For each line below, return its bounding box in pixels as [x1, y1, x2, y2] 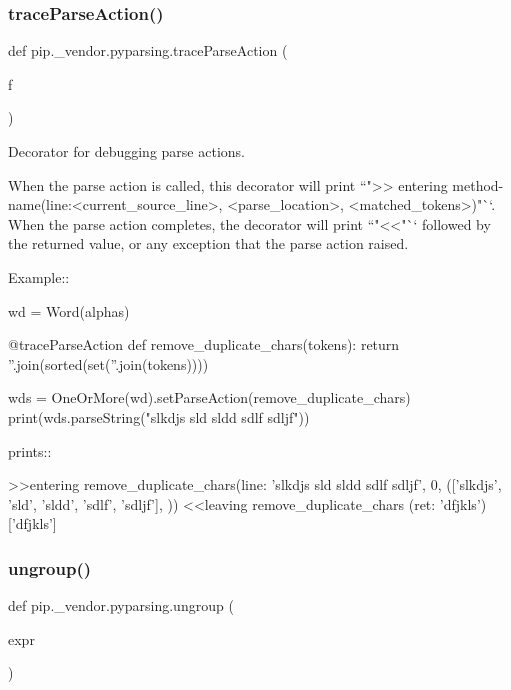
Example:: [8, 266, 70, 287]
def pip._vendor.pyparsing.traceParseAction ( [8, 40, 288, 61]
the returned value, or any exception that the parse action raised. [8, 233, 409, 254]
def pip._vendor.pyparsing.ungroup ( [8, 595, 234, 616]
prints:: [8, 440, 52, 461]
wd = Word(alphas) [8, 300, 130, 321]
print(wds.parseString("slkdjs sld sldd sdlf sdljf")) [8, 406, 310, 427]
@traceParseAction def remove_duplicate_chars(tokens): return [8, 334, 400, 355]
